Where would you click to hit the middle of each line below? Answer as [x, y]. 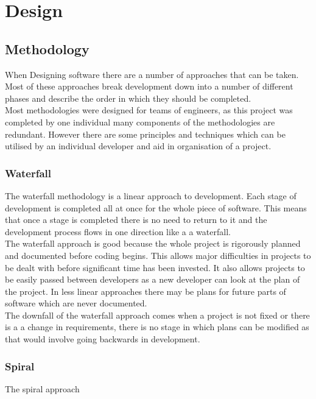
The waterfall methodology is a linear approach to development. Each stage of [151, 195]
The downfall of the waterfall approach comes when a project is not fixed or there [157, 315]
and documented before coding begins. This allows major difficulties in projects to [158, 255]
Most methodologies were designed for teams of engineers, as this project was [149, 110]
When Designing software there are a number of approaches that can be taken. [152, 74]
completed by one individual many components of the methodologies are [140, 122]
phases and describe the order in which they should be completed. [128, 98]
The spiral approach [42, 388]
